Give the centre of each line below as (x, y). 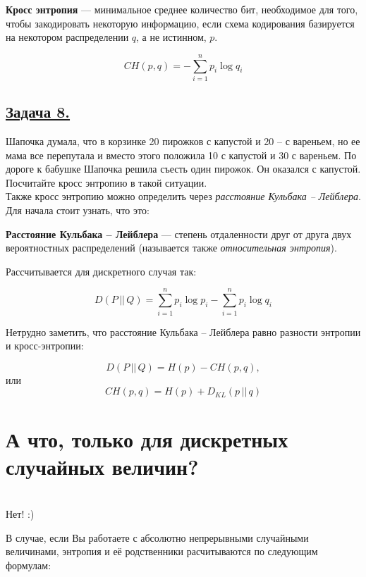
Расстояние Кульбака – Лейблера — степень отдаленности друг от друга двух (179, 234)
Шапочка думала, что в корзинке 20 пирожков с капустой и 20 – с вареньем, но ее (183, 141)
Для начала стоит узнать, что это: (78, 210)
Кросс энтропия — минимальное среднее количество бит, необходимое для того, (182, 9)
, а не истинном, (171, 37)
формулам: (29, 565)
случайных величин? (102, 466)
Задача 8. (38, 112)
